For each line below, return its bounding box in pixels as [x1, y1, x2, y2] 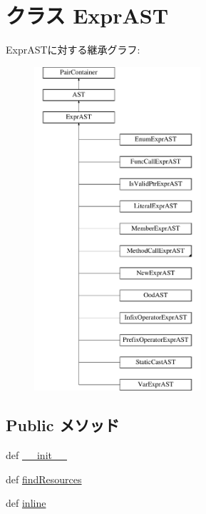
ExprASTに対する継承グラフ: [6, 42, 140, 57]
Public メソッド [6, 414, 120, 436]
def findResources [6, 471, 82, 486]
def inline [6, 495, 46, 510]
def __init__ [6, 448, 67, 463]
